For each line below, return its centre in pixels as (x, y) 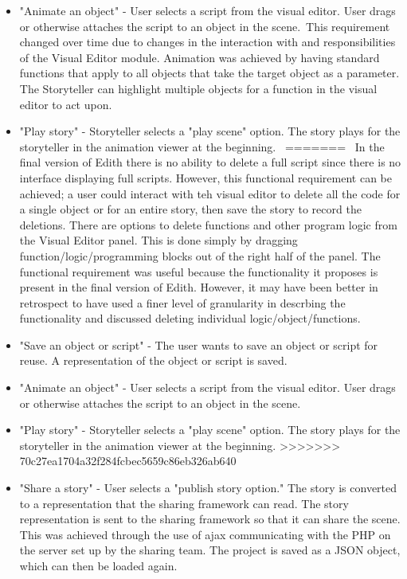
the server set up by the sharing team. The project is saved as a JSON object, (210, 550)
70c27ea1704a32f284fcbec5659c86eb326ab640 (128, 461)
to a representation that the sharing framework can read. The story (184, 503)
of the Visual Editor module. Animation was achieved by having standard (200, 57)
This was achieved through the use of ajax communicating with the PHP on (205, 534)
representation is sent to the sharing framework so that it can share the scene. (210, 519)
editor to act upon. (66, 104)
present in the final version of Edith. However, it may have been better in (199, 287)
